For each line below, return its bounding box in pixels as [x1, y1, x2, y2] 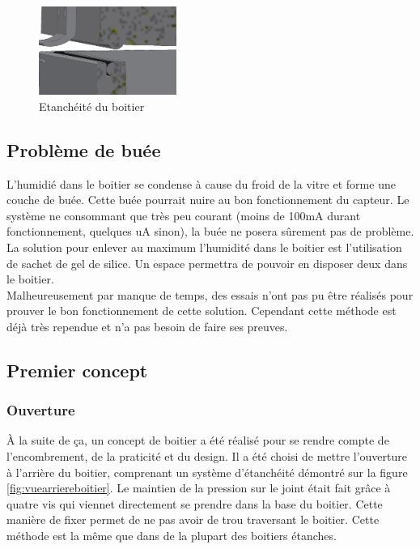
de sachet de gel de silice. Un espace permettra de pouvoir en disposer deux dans [6, 254, 408, 271]
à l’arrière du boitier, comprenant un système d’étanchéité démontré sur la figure [6, 463, 408, 480]
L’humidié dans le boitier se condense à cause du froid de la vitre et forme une [6, 175, 396, 192]
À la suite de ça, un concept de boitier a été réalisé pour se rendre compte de [6, 432, 389, 449]
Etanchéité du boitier [39, 97, 145, 114]
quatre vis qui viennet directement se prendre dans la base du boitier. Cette [6, 495, 383, 512]
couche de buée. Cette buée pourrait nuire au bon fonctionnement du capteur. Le [6, 191, 409, 208]
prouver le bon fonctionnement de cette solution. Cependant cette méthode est [6, 302, 397, 319]
